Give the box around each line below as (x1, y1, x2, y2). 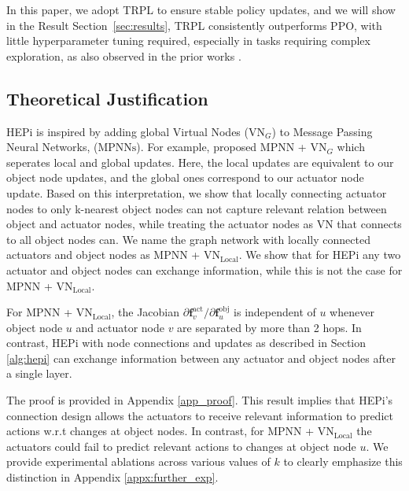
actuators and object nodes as (6, 246, 150, 263)
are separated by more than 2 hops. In (177, 319, 362, 335)
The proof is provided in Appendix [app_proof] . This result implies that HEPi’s (6, 392, 393, 408)
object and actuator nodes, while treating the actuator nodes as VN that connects (6, 216, 402, 232)
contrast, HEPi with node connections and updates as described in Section (6, 334, 367, 351)
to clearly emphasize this (283, 453, 403, 470)
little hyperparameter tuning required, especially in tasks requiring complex (6, 32, 370, 49)
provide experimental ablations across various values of (6, 453, 271, 470)
